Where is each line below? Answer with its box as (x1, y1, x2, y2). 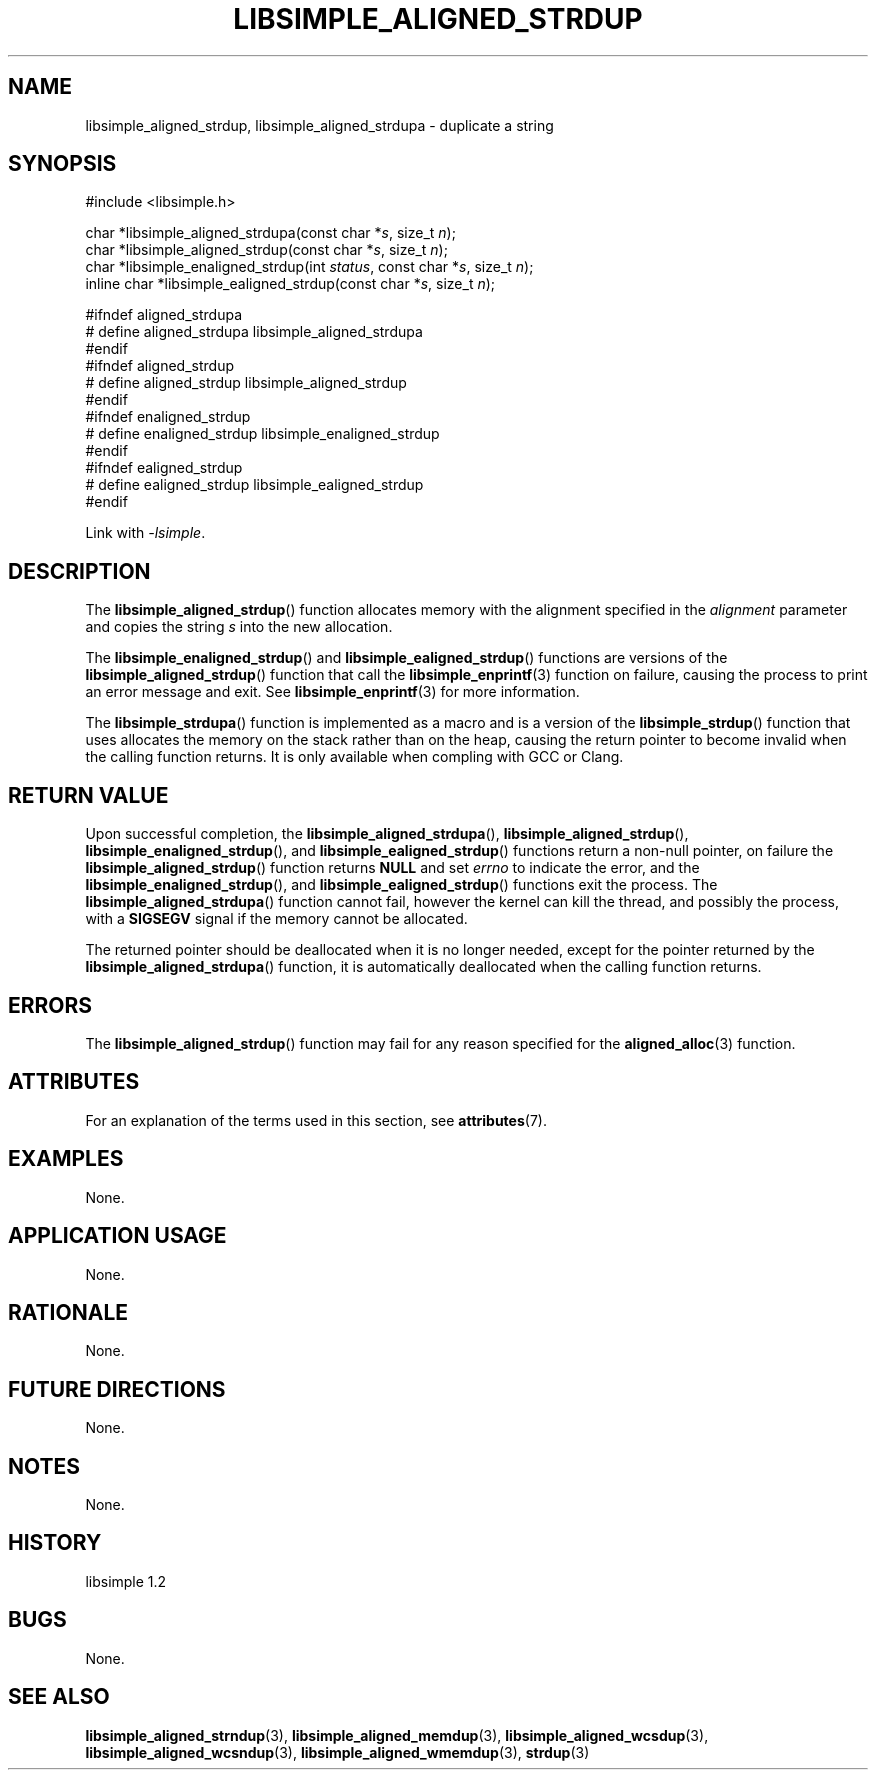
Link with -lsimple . (85, 524, 206, 542)
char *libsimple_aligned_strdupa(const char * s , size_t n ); (85, 224, 456, 242)
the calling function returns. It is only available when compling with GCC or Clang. (85, 748, 624, 766)
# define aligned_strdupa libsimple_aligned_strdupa (85, 323, 423, 341)
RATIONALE (8, 1299, 129, 1325)
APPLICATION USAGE (8, 1223, 227, 1249)
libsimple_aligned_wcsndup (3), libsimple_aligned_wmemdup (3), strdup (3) (85, 1743, 590, 1761)
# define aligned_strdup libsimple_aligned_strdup (85, 374, 407, 392)
